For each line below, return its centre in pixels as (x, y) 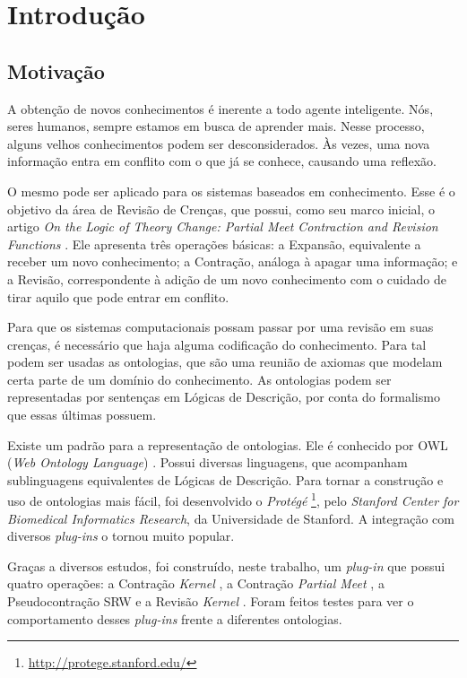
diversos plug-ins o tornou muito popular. (121, 536)
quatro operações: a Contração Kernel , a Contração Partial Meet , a (196, 583)
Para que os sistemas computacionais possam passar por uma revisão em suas (221, 327)
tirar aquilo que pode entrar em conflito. (118, 296)
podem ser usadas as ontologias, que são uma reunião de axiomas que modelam (225, 362)
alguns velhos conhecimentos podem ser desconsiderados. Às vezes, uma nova (219, 143)
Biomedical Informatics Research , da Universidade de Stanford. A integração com (231, 518)
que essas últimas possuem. (82, 415)
